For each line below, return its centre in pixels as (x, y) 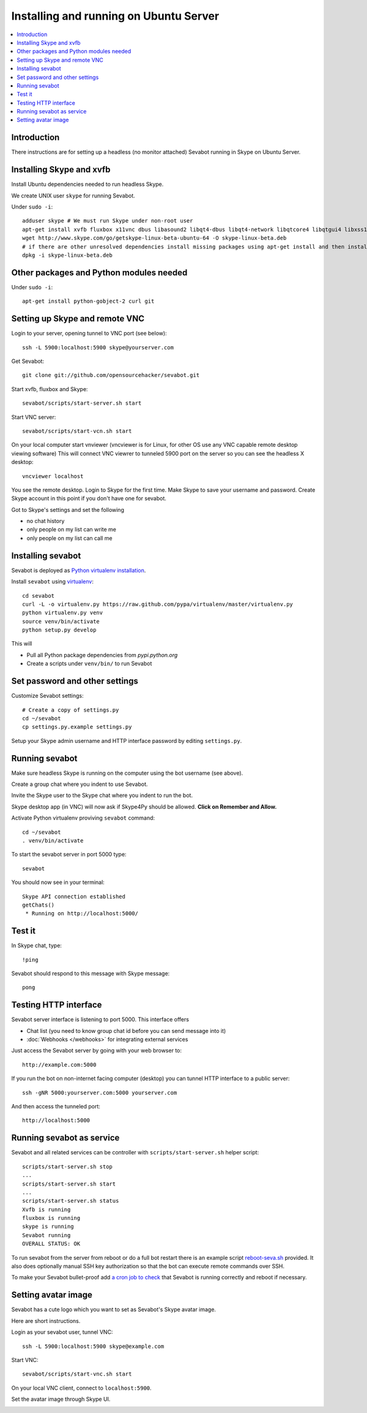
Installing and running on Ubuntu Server (115, 16)
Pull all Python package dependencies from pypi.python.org (102, 655)
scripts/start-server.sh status (71, 1201)
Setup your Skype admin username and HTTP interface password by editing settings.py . (127, 741)
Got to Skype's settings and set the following (68, 509)
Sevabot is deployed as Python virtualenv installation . (79, 570)
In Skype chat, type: (37, 946)
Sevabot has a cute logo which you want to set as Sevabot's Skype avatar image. (114, 1309)
